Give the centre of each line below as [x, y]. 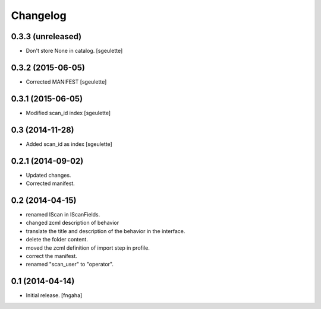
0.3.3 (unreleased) [46, 36]
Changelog [39, 15]
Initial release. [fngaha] [54, 295]
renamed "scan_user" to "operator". [70, 265]
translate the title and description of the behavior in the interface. [106, 231]
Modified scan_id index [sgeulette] [68, 113]
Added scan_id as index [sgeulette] [69, 144]
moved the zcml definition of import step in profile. [88, 248]
